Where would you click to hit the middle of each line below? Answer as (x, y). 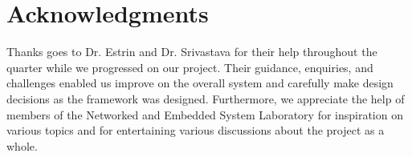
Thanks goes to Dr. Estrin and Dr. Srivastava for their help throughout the (192, 52)
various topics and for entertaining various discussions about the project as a (196, 130)
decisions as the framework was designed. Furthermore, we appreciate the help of (206, 98)
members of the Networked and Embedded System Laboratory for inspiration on (205, 114)
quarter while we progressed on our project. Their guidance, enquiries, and (190, 67)
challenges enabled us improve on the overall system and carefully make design (200, 83)
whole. (22, 145)
